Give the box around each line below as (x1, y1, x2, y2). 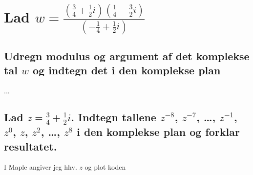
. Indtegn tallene (71, 109, 156, 125)
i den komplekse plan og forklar (77, 124, 240, 139)
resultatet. (4, 138, 57, 153)
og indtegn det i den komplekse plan (32, 63, 221, 78)
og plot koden (84, 161, 126, 172)
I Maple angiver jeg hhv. (4, 161, 77, 172)
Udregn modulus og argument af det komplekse (4, 48, 250, 63)
